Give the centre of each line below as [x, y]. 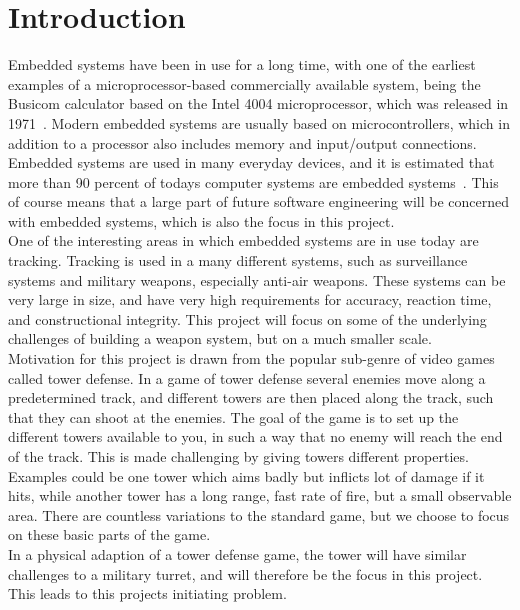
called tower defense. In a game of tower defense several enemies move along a [247, 377]
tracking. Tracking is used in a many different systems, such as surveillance [238, 260]
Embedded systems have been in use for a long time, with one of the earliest [242, 64]
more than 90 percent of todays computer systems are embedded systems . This [253, 181]
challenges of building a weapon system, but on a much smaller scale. [220, 338]
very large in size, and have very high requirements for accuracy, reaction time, [250, 299]
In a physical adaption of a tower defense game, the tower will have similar [237, 553]
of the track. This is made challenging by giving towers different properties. [238, 456]
